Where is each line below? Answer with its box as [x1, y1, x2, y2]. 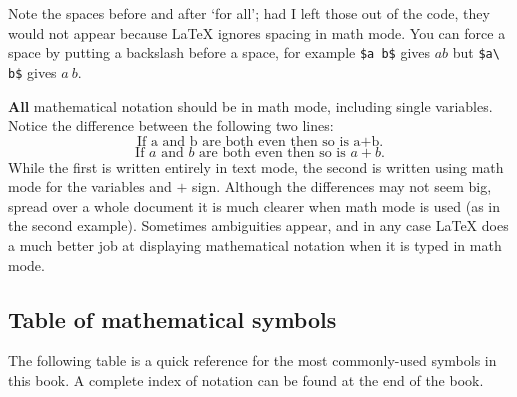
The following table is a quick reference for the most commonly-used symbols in [8, 350, 497, 371]
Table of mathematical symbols [8, 303, 337, 334]
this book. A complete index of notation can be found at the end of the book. [8, 370, 484, 391]
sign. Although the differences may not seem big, [192, 176, 492, 197]
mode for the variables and [8, 176, 172, 197]
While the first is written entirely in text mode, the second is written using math [8, 156, 504, 177]
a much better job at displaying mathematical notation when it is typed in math [8, 235, 502, 256]
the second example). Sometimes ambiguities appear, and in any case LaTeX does [8, 215, 509, 236]
